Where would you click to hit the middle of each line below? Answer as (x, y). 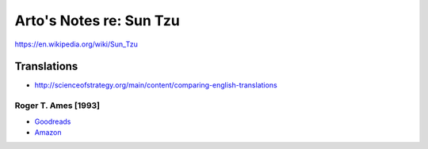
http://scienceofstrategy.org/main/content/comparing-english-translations (156, 85)
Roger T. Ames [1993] (57, 106)
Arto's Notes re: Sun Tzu (97, 20)
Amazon (48, 132)
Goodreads (53, 121)
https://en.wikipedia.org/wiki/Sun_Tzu (76, 44)
